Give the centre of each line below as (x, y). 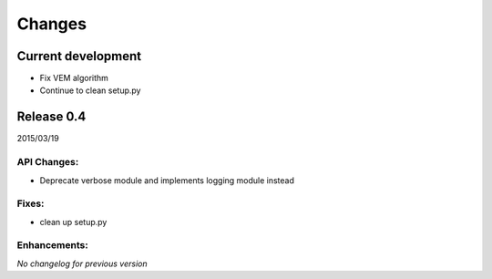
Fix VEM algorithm (74, 78)
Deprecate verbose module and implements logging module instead (167, 180)
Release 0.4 (51, 117)
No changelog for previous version (82, 263)
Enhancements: (52, 245)
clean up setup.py (73, 222)
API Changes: (48, 162)
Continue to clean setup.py (90, 90)
